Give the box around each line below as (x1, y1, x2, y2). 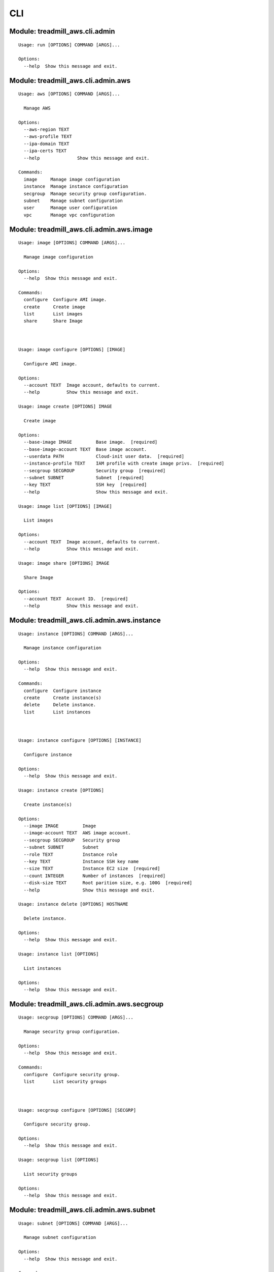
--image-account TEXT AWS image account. (23, 830, 131, 836)
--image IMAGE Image (23, 823, 96, 829)
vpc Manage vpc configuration (23, 212, 115, 218)
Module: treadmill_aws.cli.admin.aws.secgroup (9, 1000, 164, 1008)
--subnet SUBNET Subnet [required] (23, 475, 145, 481)
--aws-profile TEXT (23, 134, 72, 139)
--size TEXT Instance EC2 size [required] (23, 865, 160, 872)
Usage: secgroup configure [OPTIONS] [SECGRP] (18, 1107, 136, 1113)
